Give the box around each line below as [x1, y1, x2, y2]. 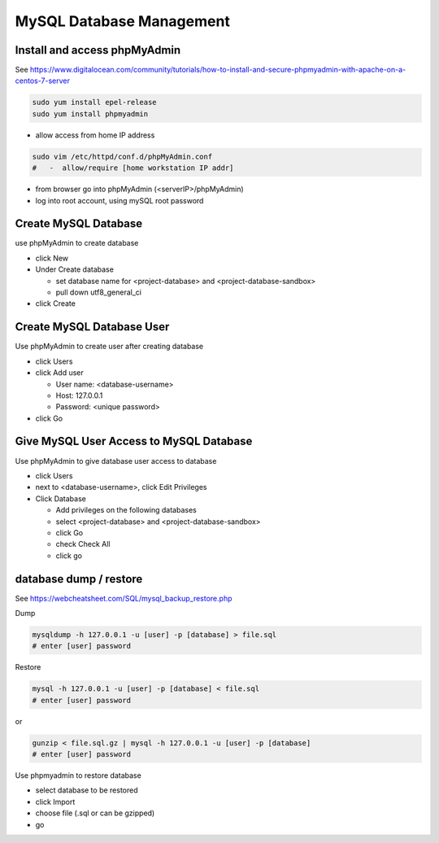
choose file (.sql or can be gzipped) [35, 808, 155, 818]
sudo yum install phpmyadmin [32, 109, 149, 118]
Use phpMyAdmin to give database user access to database [15, 456, 217, 465]
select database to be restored [35, 785, 138, 795]
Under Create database [35, 264, 114, 274]
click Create [35, 299, 76, 308]
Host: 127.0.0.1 [55, 391, 103, 400]
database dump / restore [15, 572, 143, 586]
